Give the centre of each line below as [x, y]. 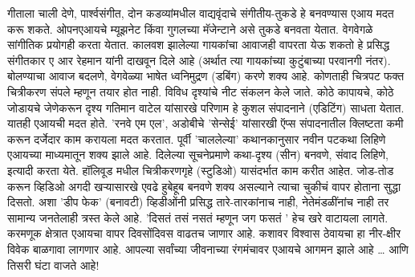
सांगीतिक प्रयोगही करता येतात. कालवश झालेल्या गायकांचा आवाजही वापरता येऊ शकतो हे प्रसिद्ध [199, 45]
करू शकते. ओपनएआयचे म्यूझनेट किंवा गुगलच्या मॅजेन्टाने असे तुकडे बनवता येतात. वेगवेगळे [190, 29]
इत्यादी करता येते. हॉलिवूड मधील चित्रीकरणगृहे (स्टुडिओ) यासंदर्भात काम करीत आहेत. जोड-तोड [201, 170]
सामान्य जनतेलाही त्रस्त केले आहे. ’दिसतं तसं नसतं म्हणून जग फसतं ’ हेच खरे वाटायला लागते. [198, 217]
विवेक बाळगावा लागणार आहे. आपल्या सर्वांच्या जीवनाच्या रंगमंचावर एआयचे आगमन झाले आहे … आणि [208, 248]
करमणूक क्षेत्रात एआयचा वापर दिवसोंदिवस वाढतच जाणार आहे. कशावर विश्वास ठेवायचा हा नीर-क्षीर [204, 233]
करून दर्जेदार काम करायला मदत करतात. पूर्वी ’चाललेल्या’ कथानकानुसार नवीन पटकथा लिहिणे [197, 138]
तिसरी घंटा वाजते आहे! [53, 265]
